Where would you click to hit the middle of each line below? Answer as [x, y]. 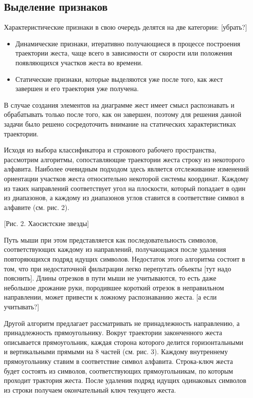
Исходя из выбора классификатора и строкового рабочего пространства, [110, 150]
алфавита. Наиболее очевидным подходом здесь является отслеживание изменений [126, 169]
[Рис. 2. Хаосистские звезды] [46, 223]
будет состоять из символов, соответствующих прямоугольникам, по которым [118, 370]
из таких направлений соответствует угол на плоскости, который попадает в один [125, 188]
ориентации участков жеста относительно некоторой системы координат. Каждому [126, 178]
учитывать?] [22, 307]
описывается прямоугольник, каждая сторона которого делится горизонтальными [124, 342]
